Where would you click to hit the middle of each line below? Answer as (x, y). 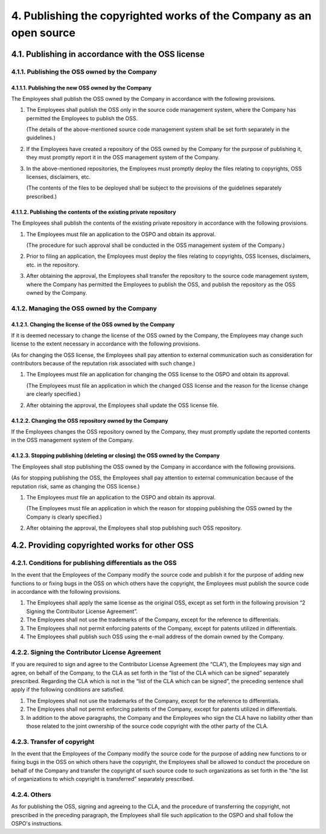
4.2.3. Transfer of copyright (53, 742)
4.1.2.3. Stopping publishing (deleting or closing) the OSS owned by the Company (116, 455)
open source (43, 33)
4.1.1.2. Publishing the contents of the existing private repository (94, 212)
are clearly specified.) (53, 394)
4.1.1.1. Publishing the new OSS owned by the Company (81, 88)
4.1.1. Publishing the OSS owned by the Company (84, 71)
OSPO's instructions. (37, 824)
